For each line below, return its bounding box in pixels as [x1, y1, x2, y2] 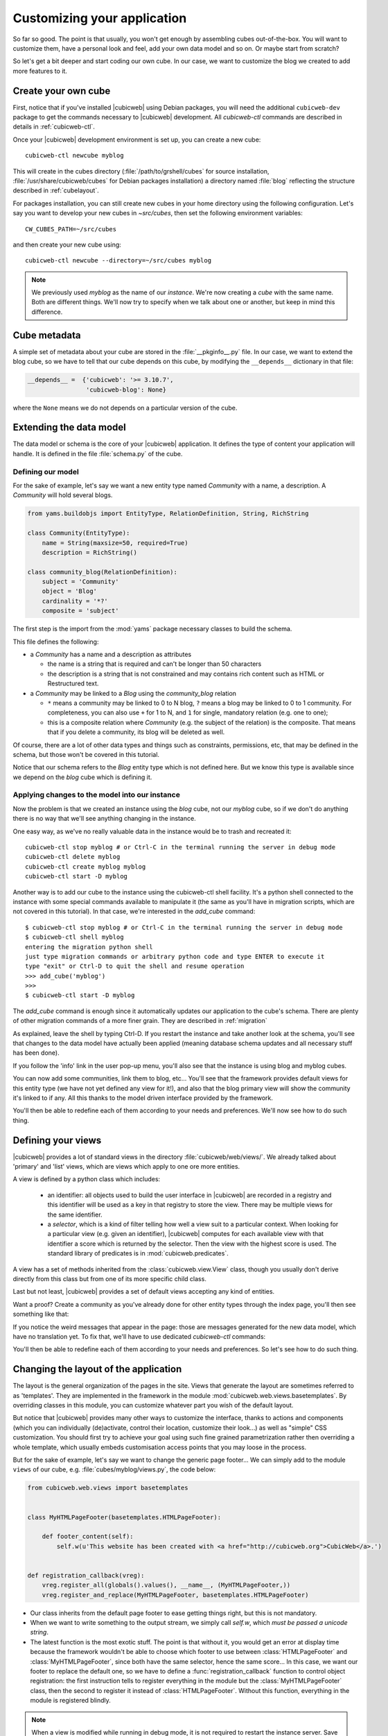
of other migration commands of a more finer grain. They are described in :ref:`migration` [12, 1017, 267, 1025]
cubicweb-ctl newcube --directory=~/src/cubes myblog [25, 257, 211, 265]
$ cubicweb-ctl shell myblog [25, 933, 124, 941]
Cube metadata [12, 329, 81, 341]
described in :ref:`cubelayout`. [12, 186, 100, 194]
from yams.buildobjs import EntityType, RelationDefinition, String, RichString [27, 510, 309, 517]
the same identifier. [47, 1210, 103, 1219]
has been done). [12, 1049, 60, 1057]
